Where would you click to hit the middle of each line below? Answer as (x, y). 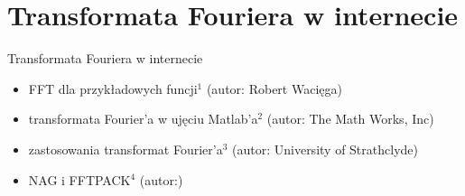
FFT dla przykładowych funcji (113, 88)
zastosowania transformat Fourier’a (126, 149)
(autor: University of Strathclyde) (325, 149)
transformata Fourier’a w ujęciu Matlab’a (143, 119)
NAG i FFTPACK (79, 179)
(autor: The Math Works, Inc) (350, 119)
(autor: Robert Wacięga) (274, 88)
